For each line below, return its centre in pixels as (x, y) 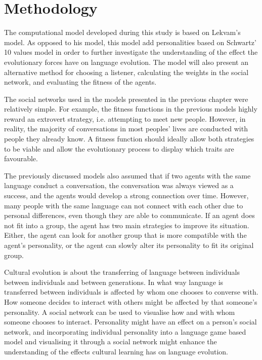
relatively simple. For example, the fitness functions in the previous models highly (131, 109)
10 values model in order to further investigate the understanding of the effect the (131, 52)
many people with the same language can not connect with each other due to (124, 205)
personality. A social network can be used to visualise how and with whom (120, 312)
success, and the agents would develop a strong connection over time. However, (126, 195)
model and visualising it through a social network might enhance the (111, 341)
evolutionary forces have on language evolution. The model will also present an (126, 62)
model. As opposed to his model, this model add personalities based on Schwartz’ (130, 42)
